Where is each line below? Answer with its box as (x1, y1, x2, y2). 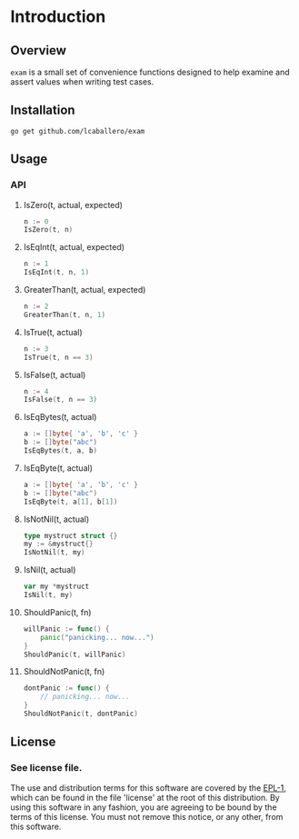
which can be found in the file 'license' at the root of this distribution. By (10, 792, 280, 803)
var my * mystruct (23, 582, 90, 592)
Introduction (10, 6, 106, 27)
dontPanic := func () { (23, 684, 110, 693)
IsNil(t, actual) (23, 564, 76, 575)
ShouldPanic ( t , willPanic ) (23, 650, 126, 659)
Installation (10, 103, 75, 118)
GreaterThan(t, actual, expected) (23, 285, 146, 295)
